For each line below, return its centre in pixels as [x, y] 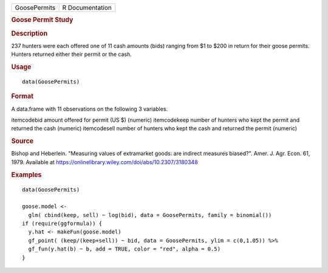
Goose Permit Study [42, 20]
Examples [26, 175]
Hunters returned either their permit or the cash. [71, 54]
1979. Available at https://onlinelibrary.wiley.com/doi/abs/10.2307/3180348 [104, 162]
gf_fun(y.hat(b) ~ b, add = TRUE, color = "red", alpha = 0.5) [125, 249]
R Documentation [87, 8]
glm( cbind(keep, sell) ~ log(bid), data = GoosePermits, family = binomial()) [150, 215]
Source [22, 141]
